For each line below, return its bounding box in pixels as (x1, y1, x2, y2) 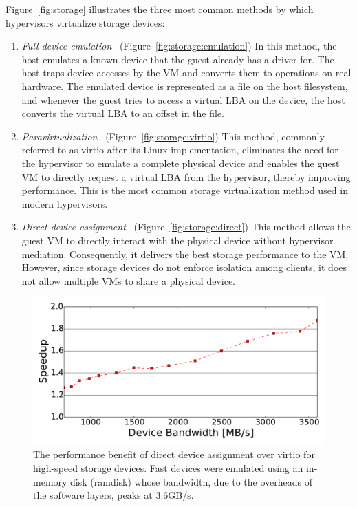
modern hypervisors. (21, 196, 108, 211)
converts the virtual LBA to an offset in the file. (21, 106, 225, 120)
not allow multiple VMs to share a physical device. (21, 273, 235, 288)
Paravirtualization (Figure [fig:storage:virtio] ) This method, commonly (21, 129, 325, 143)
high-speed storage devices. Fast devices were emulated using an (33, 460, 303, 475)
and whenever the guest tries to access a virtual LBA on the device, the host (21, 92, 345, 107)
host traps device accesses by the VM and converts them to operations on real (21, 65, 351, 80)
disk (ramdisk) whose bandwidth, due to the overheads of (70, 474, 313, 488)
